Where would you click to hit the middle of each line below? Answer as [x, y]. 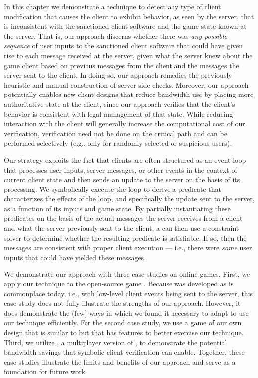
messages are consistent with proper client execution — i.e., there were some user [128, 247]
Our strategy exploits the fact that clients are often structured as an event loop [125, 159]
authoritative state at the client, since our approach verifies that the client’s [120, 104]
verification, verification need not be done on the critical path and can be [116, 133]
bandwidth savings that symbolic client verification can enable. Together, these [124, 352]
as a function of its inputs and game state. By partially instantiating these [117, 208]
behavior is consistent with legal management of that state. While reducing [119, 114]
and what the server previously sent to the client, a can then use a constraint [122, 228]
